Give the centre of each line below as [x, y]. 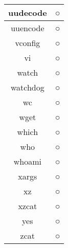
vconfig [28, 43]
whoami [27, 161]
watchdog [27, 87]
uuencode [28, 28]
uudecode [28, 13]
